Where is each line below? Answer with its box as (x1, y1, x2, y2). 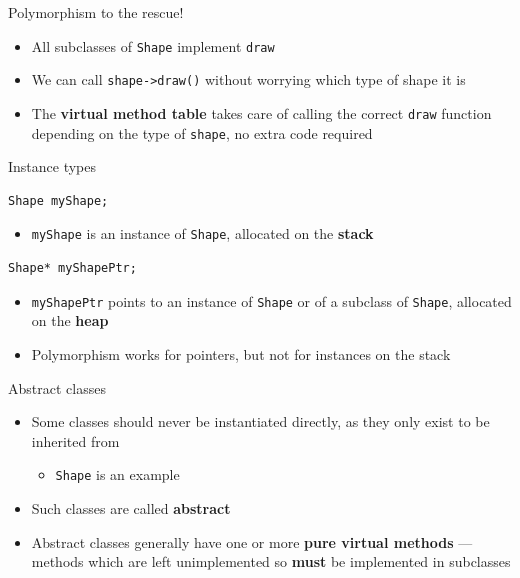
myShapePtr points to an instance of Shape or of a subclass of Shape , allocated (31, 290, 512, 311)
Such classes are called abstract (31, 497, 231, 518)
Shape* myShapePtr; (8, 261, 137, 276)
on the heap (31, 310, 109, 331)
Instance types (8, 156, 97, 177)
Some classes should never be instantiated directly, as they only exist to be (31, 411, 490, 432)
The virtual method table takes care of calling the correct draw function (31, 102, 492, 123)
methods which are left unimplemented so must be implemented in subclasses (31, 551, 511, 572)
